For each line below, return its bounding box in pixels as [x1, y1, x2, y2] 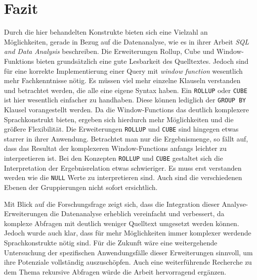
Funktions [4, 55, 34, 66]
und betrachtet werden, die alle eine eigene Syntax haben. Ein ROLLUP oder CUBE [4, 85, 248, 95]
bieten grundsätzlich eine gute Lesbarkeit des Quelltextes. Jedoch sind [36, 55, 249, 66]
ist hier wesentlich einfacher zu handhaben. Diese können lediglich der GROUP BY [4, 94, 246, 105]
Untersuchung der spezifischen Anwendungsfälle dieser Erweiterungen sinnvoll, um [4, 247, 253, 257]
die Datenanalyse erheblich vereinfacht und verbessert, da [50, 208, 224, 219]
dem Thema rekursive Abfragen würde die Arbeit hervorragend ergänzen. [4, 266, 226, 277]
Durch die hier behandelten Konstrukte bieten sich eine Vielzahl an [4, 27, 208, 37]
